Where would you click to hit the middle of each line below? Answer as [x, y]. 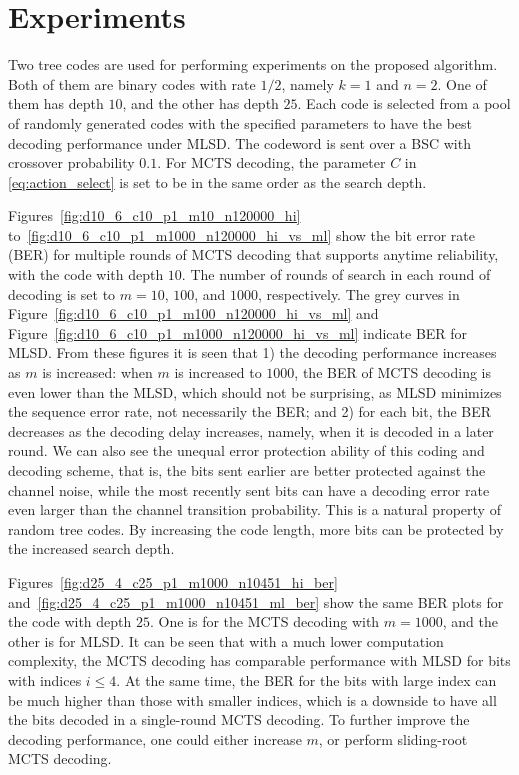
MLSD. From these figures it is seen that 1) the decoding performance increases [252, 352]
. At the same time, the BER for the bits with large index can [306, 679]
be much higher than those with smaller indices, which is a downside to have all [252, 699]
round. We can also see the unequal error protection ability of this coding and [246, 450]
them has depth [56, 103]
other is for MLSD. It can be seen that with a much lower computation [226, 640]
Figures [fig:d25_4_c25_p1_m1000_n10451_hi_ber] [173, 581]
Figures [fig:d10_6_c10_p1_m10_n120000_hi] [154, 215]
